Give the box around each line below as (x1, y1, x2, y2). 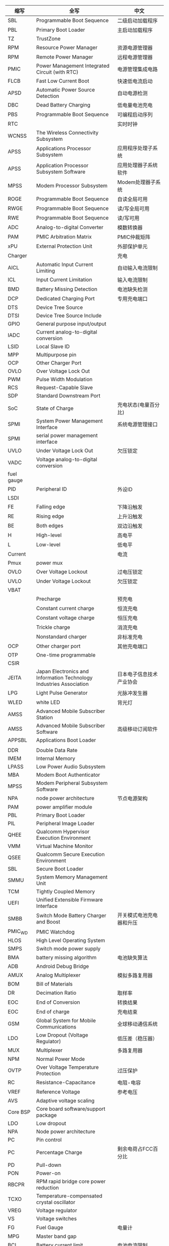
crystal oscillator (36, 1199, 75, 1206)
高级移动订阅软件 (117, 726, 158, 732)
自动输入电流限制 (117, 264, 158, 272)
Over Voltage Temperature (36, 1064, 99, 1071)
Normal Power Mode (36, 1056, 85, 1063)
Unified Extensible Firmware (36, 896, 103, 903)
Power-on (36, 1170, 61, 1177)
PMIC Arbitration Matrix (36, 233, 92, 240)
